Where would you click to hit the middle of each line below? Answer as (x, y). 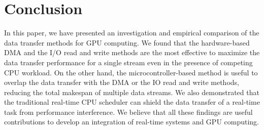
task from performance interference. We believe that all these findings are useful (128, 112)
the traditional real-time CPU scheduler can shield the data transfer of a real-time (132, 102)
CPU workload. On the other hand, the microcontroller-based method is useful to (131, 72)
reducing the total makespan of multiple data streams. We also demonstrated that (132, 92)
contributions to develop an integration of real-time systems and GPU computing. (132, 122)
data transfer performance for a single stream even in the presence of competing (128, 62)
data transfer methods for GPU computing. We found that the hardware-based (127, 42)
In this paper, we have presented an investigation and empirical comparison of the (132, 33)
